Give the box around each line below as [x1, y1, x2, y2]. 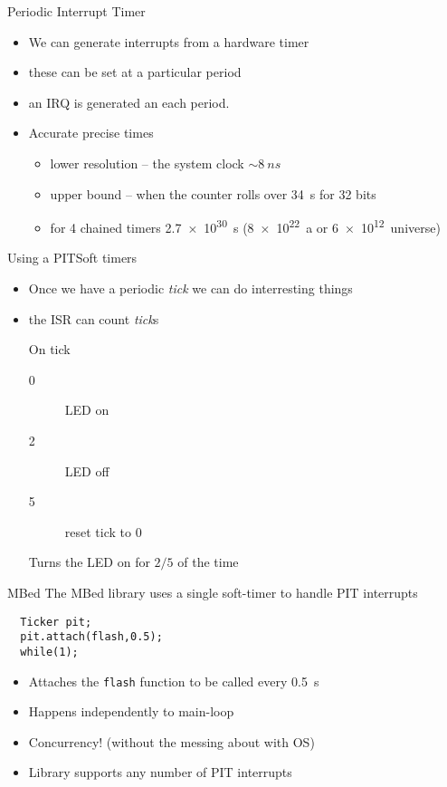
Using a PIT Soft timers [7, 248, 138, 267]
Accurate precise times [28, 123, 154, 142]
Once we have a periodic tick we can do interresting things [28, 279, 353, 297]
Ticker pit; [20, 615, 92, 629]
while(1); [20, 645, 79, 658]
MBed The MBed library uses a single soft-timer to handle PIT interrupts [7, 582, 418, 601]
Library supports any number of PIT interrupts [28, 763, 292, 782]
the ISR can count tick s [28, 309, 159, 328]
